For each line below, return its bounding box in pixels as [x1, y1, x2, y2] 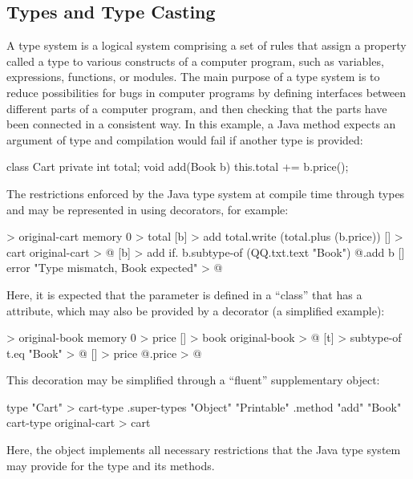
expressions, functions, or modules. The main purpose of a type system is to [6, 68, 380, 85]
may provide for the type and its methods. [6, 457, 215, 473]
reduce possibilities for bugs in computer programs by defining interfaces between [6, 83, 407, 100]
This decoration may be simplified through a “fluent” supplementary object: [6, 371, 380, 388]
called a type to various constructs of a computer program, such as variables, [6, 52, 384, 69]
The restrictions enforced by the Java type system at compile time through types [6, 185, 405, 201]
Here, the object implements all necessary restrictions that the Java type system [6, 441, 401, 458]
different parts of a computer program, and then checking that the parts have [6, 99, 387, 116]
